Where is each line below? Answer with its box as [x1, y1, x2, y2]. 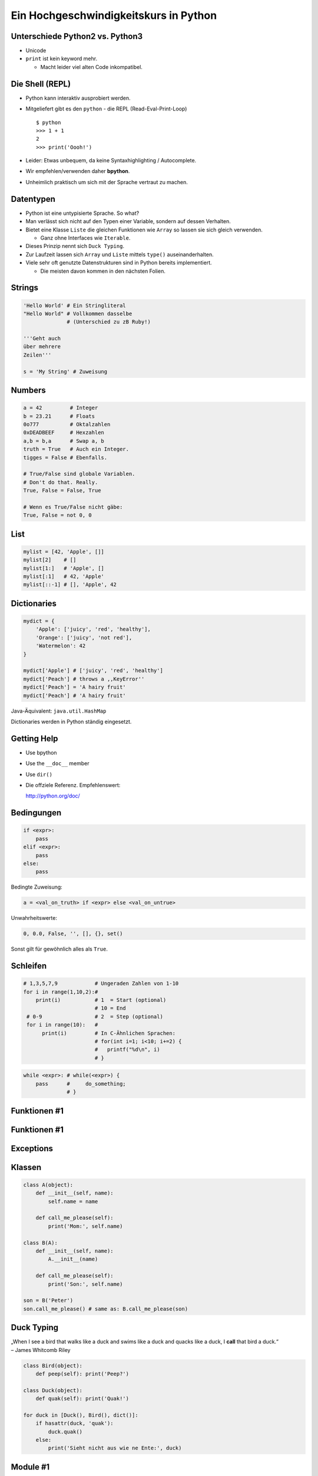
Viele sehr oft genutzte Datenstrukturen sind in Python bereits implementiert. [25, 259, 212, 266]
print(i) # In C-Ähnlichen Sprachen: [42, 1030, 176, 1036]
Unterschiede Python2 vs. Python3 [11, 31, 143, 41]
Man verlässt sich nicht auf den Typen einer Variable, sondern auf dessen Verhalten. [25, 218, 231, 225]
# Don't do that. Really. [23, 479, 98, 485]
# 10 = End [94, 1005, 126, 1012]
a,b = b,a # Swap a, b [23, 437, 104, 444]
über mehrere [23, 343, 61, 350]
